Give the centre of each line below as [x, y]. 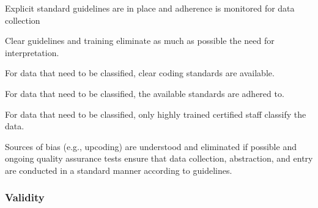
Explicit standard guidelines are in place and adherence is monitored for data [150, 8]
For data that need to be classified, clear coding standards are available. [140, 73]
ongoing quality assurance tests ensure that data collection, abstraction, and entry [159, 158]
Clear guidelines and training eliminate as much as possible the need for [140, 41]
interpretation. [32, 52]
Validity [25, 197]
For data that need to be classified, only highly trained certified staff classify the [156, 114]
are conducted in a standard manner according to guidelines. [119, 170]
